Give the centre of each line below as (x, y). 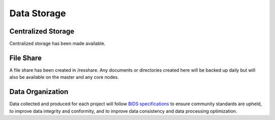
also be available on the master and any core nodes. (64, 77)
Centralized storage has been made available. (57, 44)
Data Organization (39, 92)
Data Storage (38, 13)
